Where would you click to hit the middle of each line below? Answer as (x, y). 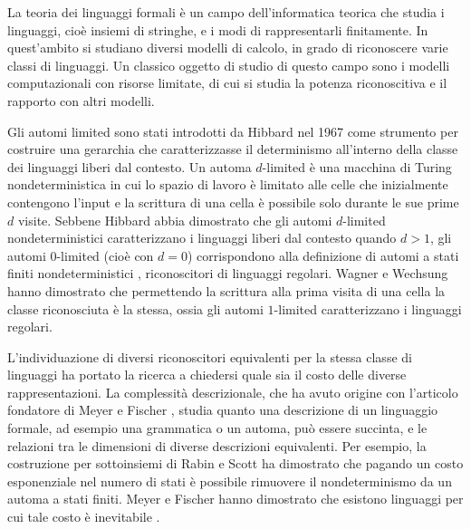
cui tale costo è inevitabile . (84, 517)
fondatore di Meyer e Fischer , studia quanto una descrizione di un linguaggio (223, 410)
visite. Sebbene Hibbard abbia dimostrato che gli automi (175, 220)
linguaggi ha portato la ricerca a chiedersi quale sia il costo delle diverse (207, 375)
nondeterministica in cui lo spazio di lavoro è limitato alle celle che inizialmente (228, 184)
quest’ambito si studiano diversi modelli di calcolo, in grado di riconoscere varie (228, 48)
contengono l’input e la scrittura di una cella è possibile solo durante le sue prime (233, 202)
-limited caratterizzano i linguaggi (368, 308)
